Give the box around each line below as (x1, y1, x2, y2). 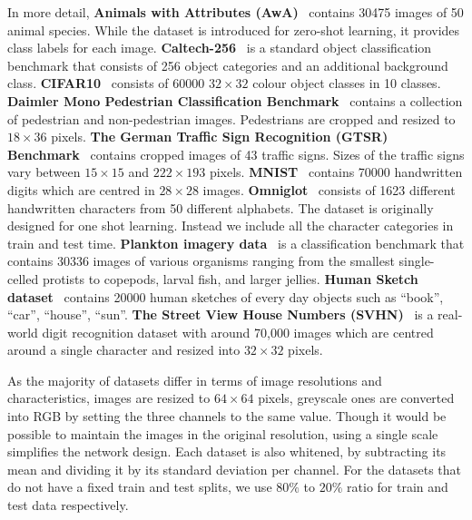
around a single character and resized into (7, 340, 241, 359)
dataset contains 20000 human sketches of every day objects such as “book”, (7, 287, 444, 306)
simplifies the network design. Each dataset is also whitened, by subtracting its (7, 442, 447, 461)
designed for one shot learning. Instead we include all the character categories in (7, 216, 454, 235)
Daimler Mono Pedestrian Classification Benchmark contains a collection (7, 91, 463, 110)
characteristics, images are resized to (7, 388, 211, 407)
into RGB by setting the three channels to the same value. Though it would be (7, 407, 447, 426)
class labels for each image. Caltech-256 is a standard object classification (7, 38, 432, 57)
